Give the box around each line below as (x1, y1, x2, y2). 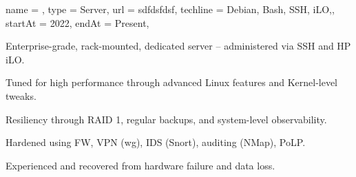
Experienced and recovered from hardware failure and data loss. (6, 158, 275, 172)
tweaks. (6, 88, 36, 103)
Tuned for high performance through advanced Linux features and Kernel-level (6, 75, 338, 90)
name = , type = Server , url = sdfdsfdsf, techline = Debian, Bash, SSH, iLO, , (6, 2, 335, 16)
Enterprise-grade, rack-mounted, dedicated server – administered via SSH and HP (6, 39, 351, 53)
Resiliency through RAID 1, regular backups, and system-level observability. (6, 112, 327, 126)
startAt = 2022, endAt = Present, (6, 15, 149, 30)
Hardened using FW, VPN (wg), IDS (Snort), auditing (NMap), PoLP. (6, 135, 306, 149)
